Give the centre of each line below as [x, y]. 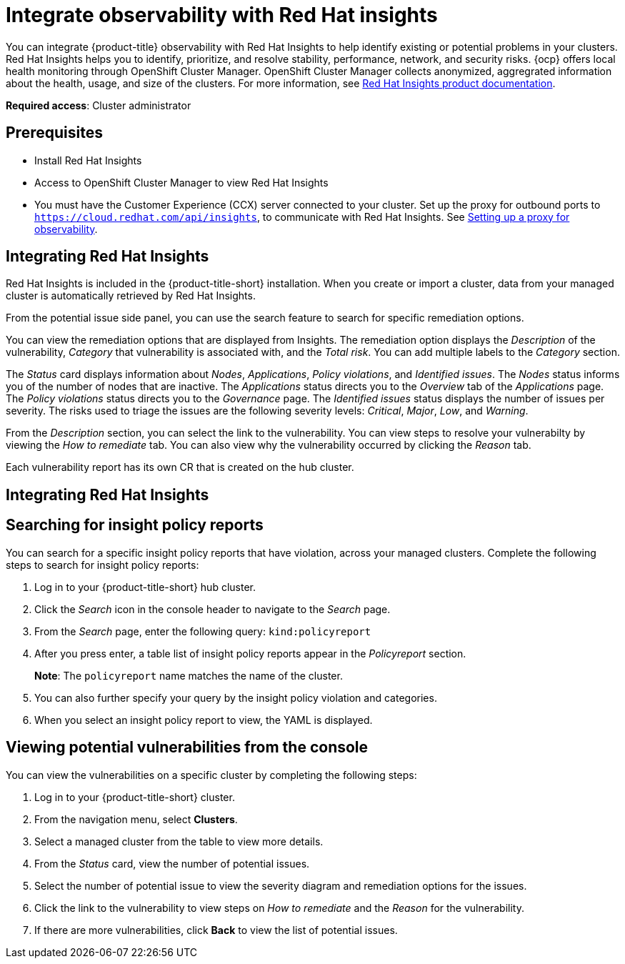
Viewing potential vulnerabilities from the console [187, 747]
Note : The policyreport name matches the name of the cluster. [189, 675]
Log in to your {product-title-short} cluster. [135, 797]
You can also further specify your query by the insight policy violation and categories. [236, 697]
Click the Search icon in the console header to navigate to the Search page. [212, 609]
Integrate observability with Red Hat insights [222, 15]
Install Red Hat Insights [88, 160]
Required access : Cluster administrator [99, 105]
